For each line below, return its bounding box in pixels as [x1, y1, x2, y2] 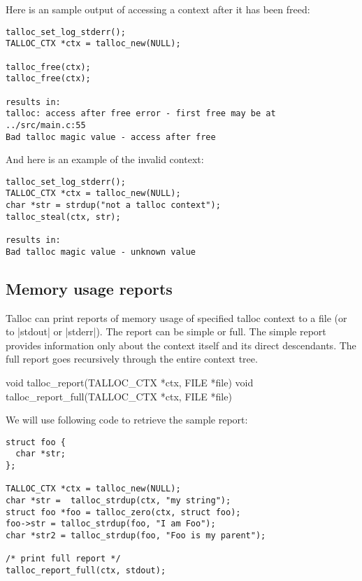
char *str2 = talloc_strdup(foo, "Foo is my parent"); [6, 530, 266, 540]
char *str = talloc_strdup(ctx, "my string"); [6, 495, 231, 505]
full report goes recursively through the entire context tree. [6, 351, 258, 366]
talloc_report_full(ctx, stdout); [6, 565, 166, 575]
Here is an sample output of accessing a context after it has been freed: [6, 2, 310, 16]
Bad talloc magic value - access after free [6, 132, 216, 142]
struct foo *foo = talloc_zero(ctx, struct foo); [6, 507, 241, 517]
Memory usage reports [6, 277, 173, 299]
